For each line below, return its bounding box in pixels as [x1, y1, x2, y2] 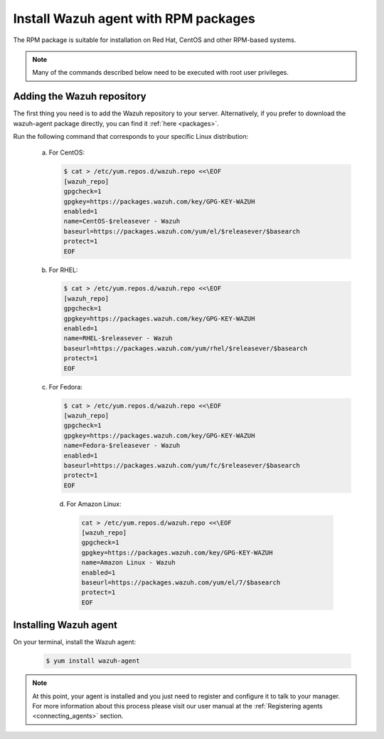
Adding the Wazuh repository [13, 90, 146, 103]
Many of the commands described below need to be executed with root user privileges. [32, 68, 289, 77]
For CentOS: [48, 148, 85, 157]
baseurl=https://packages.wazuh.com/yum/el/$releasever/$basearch [63, 227, 300, 235]
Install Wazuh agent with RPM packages [13, 11, 255, 26]
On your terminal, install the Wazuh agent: [13, 638, 137, 646]
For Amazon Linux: [66, 499, 122, 508]
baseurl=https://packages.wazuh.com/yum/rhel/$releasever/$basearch [63, 344, 308, 352]
